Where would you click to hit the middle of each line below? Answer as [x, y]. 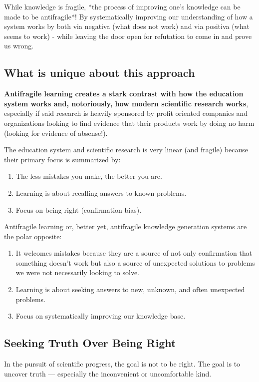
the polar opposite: [33, 236]
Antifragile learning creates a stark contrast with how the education [124, 94]
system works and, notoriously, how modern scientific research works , [126, 103]
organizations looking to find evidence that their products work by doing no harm [129, 123]
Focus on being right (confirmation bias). [79, 209]
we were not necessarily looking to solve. [78, 272]
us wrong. [19, 46]
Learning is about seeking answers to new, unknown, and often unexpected [130, 289]
